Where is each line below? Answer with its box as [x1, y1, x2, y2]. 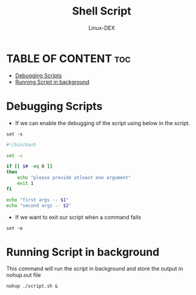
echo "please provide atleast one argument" [17, 175, 131, 181]
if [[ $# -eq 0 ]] [6, 163, 53, 170]
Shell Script [71, 4, 132, 18]
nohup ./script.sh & [6, 283, 59, 290]
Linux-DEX [88, 24, 115, 31]
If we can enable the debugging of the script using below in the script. [15, 119, 191, 126]
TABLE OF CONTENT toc [6, 51, 131, 65]
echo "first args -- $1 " [6, 196, 69, 203]
